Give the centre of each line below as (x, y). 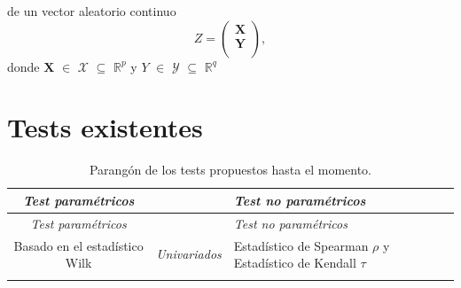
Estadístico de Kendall (295, 263)
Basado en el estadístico (78, 245)
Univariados (189, 254)
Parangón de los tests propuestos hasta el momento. (230, 170)
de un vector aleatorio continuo (92, 11)
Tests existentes (105, 127)
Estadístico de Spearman (301, 245)
